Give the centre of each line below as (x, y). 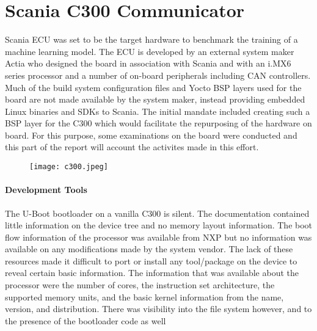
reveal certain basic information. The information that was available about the (152, 273)
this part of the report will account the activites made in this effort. (132, 147)
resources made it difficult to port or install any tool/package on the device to (151, 260)
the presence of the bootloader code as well (86, 320)
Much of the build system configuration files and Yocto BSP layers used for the (153, 87)
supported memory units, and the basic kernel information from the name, (144, 296)
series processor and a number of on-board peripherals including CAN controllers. (158, 75)
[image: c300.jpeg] (69, 167)
